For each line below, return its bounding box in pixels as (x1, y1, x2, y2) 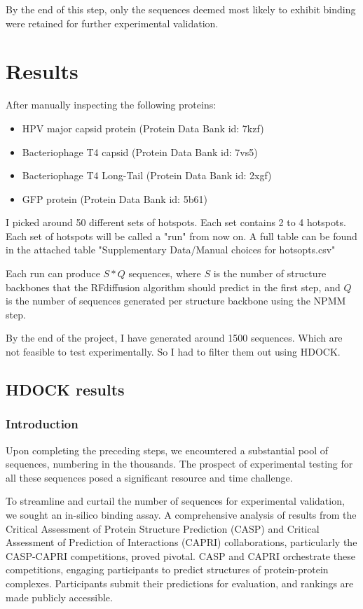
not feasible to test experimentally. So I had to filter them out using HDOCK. (6, 344, 341, 359)
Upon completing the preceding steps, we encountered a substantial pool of (6, 442, 329, 457)
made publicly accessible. (6, 589, 113, 604)
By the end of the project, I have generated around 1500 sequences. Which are (6, 330, 343, 345)
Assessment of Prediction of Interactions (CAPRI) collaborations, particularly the (6, 535, 357, 549)
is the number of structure (213, 266, 327, 281)
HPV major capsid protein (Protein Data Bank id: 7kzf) (22, 120, 264, 135)
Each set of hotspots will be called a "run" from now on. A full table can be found (6, 228, 357, 243)
